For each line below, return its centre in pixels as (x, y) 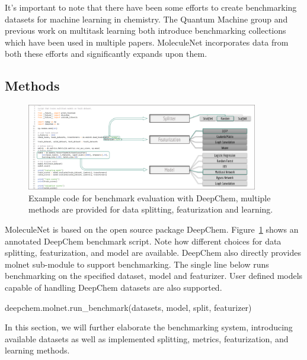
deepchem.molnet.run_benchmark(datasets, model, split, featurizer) (128, 307)
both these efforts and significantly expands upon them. (106, 54)
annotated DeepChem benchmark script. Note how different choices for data (143, 241)
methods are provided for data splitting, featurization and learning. (151, 209)
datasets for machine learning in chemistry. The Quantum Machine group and (146, 19)
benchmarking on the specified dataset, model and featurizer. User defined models (154, 276)
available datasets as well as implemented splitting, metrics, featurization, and (147, 338)
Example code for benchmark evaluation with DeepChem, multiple (150, 197)
